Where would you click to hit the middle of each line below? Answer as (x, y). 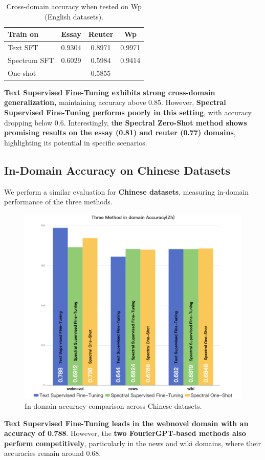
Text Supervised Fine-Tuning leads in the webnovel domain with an (126, 423)
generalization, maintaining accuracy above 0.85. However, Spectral (115, 102)
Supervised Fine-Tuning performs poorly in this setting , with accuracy (128, 112)
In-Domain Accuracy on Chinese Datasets (117, 170)
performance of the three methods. (58, 202)
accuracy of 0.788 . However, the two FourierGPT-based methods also (125, 433)
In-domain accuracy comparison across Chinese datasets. (113, 406)
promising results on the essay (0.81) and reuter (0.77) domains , (120, 132)
